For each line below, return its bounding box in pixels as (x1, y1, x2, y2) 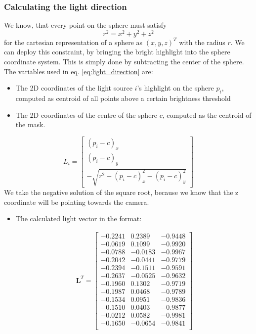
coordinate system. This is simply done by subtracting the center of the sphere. (4, 56, 244, 67)
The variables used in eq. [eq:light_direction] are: (4, 66, 153, 76)
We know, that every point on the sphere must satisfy (4, 20, 167, 30)
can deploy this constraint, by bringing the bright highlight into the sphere (4, 47, 230, 57)
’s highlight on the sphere (137, 83, 214, 93)
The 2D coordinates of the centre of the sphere (15, 109, 158, 120)
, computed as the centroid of (162, 109, 252, 120)
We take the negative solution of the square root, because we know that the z (4, 187, 239, 197)
